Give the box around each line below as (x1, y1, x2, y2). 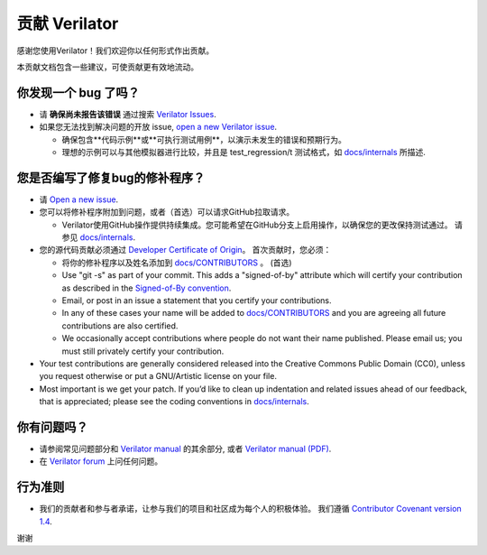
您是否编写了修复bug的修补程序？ (16, 170, 206, 185)
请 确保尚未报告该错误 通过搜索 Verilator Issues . (39, 108, 216, 119)
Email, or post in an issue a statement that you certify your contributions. (61, 295, 332, 306)
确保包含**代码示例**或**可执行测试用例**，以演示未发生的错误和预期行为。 (61, 134, 347, 144)
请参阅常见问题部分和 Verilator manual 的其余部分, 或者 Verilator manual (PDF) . (39, 443, 332, 455)
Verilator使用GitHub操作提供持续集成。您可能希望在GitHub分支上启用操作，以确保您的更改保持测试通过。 (61, 219, 453, 230)
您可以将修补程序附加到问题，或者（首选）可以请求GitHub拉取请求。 (39, 207, 295, 217)
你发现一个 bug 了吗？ (16, 85, 140, 100)
